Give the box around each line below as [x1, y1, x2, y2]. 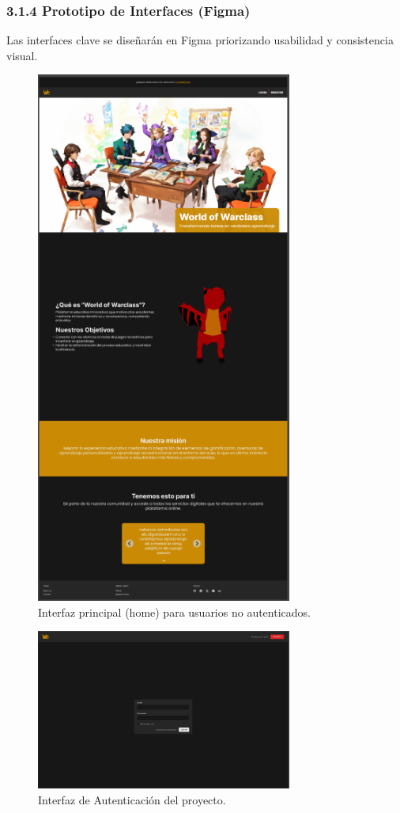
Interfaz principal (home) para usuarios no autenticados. [38, 603, 311, 620]
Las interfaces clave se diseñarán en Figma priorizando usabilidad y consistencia [6, 32, 394, 48]
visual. [6, 47, 38, 63]
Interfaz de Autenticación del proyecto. [38, 791, 226, 807]
